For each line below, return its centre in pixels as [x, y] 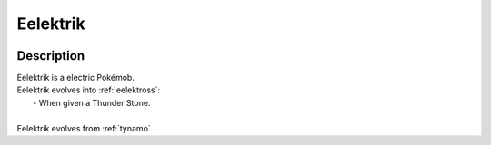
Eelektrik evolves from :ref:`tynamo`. [85, 128]
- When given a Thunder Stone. [92, 102]
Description [51, 56]
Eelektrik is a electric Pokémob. [76, 78]
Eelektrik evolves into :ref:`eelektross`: [89, 90]
